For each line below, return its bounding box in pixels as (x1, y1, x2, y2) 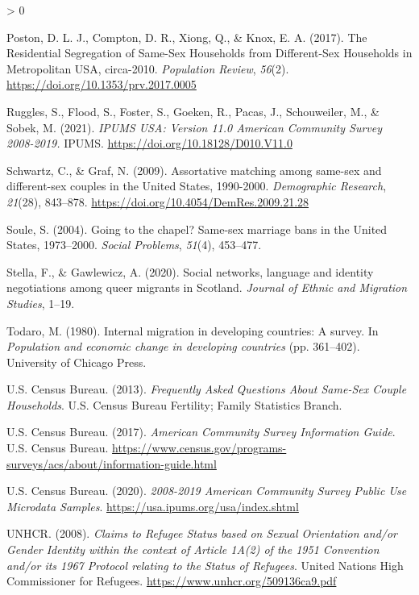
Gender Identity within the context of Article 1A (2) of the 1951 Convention (6, 541, 380, 558)
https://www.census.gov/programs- (112, 439, 287, 456)
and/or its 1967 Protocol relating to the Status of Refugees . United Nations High (6, 556, 404, 573)
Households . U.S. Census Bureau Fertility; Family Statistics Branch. (6, 396, 342, 413)
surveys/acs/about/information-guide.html (6, 455, 217, 472)
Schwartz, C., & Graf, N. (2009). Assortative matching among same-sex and (6, 161, 382, 178)
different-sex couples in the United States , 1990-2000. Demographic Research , (6, 177, 387, 194)
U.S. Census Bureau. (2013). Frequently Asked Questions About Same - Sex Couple (6, 381, 407, 397)
